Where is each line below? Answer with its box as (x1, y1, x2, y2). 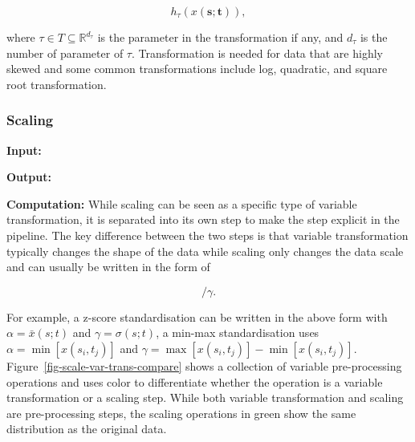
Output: (6, 168, 51, 185)
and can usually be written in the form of (6, 258, 210, 275)
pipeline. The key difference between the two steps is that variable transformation (6, 226, 409, 243)
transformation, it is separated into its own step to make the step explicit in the (6, 211, 400, 228)
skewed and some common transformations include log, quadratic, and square (6, 60, 388, 77)
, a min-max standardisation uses (156, 324, 319, 341)
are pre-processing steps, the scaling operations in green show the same (6, 404, 356, 421)
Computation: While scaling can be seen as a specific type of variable (6, 195, 357, 212)
